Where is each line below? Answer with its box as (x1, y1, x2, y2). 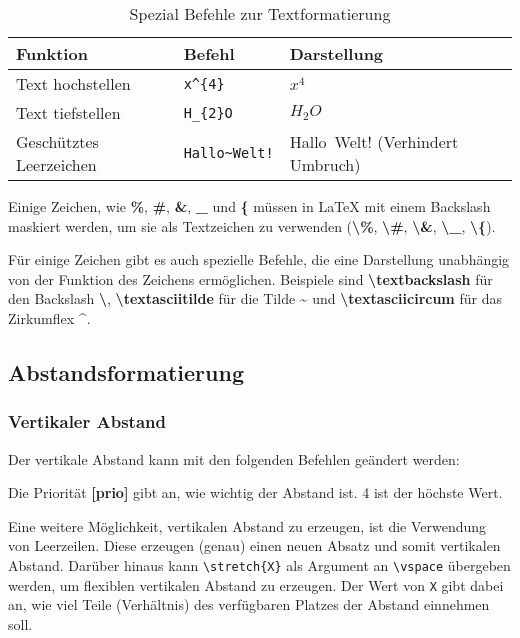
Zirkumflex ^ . (8, 307, 91, 328)
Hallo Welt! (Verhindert (289, 130, 459, 153)
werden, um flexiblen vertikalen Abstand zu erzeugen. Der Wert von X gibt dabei (8, 574, 504, 595)
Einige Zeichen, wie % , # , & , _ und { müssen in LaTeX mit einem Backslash (8, 196, 491, 216)
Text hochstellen (16, 72, 131, 95)
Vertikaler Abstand (8, 409, 166, 434)
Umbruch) (289, 153, 361, 176)
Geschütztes (16, 130, 99, 153)
